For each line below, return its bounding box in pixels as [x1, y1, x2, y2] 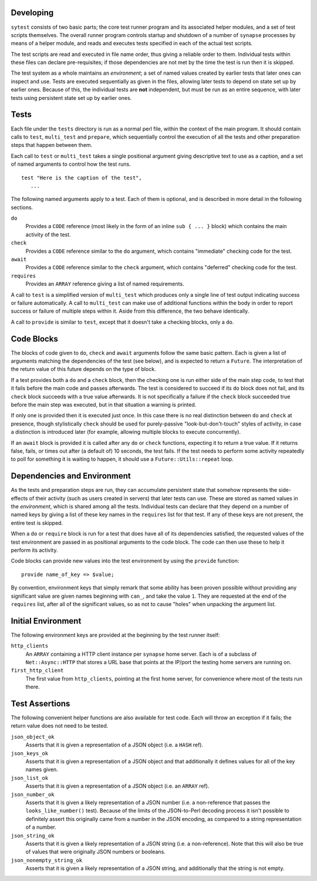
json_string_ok [11, 832, 55, 839]
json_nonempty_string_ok [11, 857, 82, 863]
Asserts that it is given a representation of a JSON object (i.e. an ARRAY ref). [25, 782, 210, 790]
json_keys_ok [11, 750, 49, 756]
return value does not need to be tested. [11, 722, 109, 729]
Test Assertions [11, 699, 70, 708]
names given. [25, 766, 58, 773]
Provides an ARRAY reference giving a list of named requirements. [25, 280, 184, 287]
